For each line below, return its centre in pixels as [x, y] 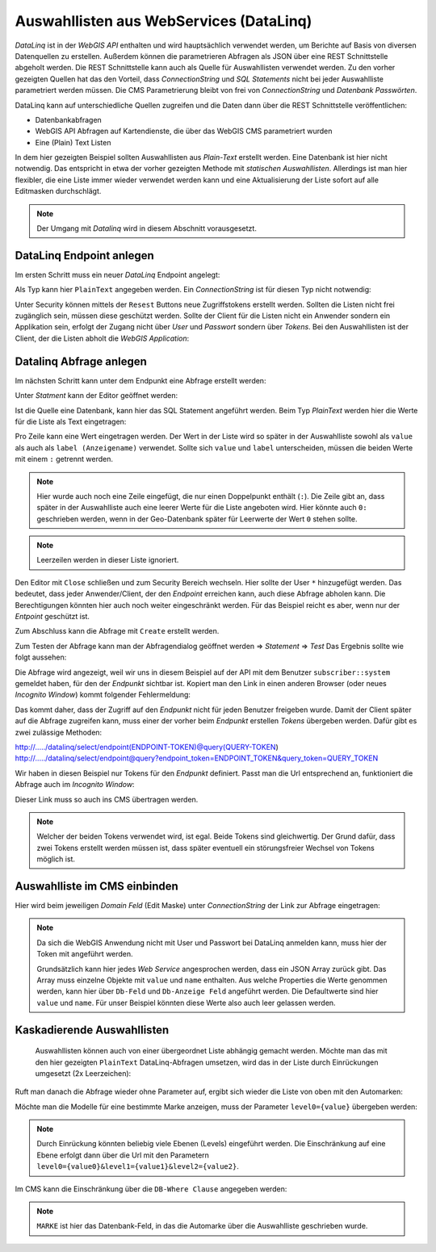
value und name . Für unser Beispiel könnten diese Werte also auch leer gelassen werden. [186, 1003]
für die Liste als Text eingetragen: [71, 421]
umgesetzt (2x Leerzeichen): [83, 1073]
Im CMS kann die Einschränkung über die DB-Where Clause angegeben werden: [151, 1189]
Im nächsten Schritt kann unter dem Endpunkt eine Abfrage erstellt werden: [140, 380]
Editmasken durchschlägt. [58, 191]
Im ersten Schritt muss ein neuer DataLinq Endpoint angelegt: [117, 274]
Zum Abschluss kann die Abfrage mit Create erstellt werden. [117, 631]
